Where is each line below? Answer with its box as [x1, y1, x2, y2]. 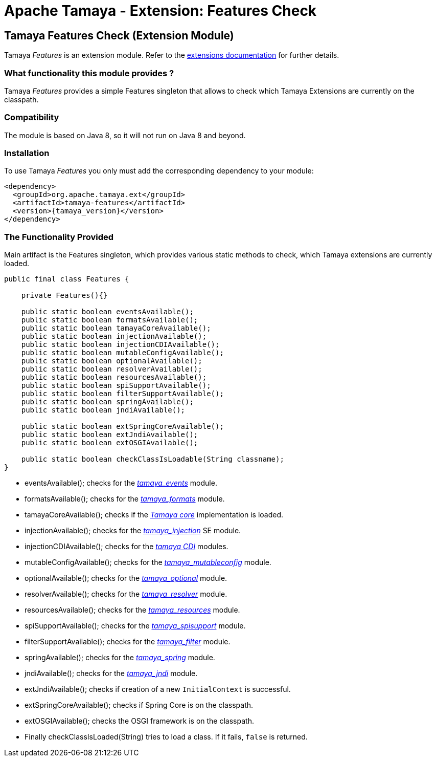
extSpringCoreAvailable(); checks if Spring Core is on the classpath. [25, 701, 254, 710]
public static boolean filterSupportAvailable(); [21, 389, 224, 398]
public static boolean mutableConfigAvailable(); [21, 349, 224, 357]
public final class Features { [4, 275, 129, 284]
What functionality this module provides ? [4, 68, 174, 78]
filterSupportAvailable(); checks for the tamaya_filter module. [25, 637, 231, 646]
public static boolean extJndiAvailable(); [21, 430, 198, 439]
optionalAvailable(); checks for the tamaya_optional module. [25, 574, 227, 583]
